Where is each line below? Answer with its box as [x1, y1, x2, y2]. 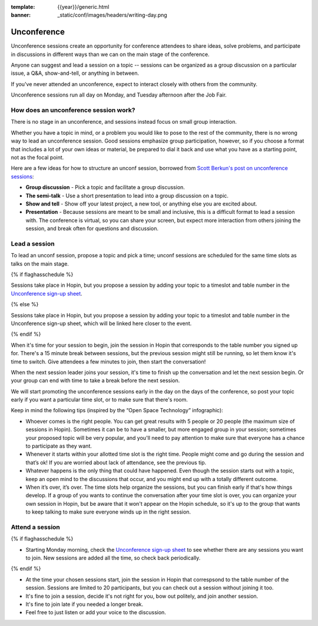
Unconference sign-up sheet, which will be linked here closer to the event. [11, 320, 192, 327]
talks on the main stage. [11, 260, 69, 267]
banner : [11, 12, 31, 19]
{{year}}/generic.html [57, 4, 110, 10]
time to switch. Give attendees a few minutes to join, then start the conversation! [11, 358, 206, 365]
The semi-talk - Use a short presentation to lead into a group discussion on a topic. [25, 192, 229, 199]
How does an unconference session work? [11, 106, 135, 114]
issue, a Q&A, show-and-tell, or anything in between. [11, 69, 140, 77]
